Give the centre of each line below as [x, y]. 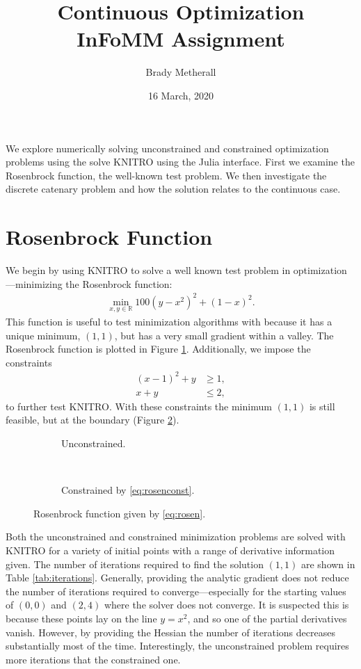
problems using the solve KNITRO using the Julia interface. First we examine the [180, 162]
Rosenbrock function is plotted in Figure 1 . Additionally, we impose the [158, 349]
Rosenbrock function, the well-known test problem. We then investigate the [166, 175]
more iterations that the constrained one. [93, 659]
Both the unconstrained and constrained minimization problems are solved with [176, 537]
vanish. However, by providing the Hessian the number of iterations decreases [170, 632]
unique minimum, [43, 335]
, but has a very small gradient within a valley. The [224, 335]
